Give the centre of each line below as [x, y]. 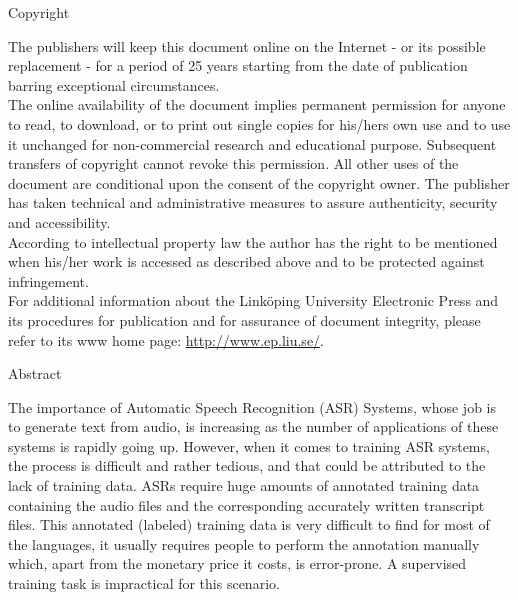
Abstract [35, 373]
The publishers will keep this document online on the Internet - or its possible [247, 45]
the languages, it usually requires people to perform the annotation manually [244, 543]
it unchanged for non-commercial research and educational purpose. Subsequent [252, 143]
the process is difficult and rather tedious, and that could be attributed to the [247, 465]
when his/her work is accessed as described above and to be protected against [246, 261]
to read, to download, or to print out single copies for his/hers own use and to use [259, 123]
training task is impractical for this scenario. [144, 583]
